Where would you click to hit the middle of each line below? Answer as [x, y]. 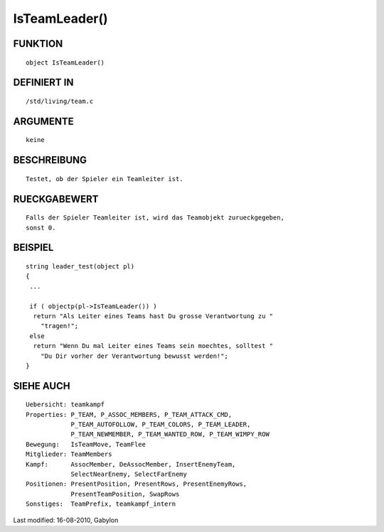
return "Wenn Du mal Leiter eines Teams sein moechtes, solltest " [153, 346]
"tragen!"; [59, 326]
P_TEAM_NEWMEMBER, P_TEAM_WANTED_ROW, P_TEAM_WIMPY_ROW [170, 434]
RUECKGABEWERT [56, 199]
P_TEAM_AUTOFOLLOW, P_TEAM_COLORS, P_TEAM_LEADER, [161, 425]
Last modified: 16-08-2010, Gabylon [66, 520]
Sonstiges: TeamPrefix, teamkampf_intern [101, 504]
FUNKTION [38, 44]
